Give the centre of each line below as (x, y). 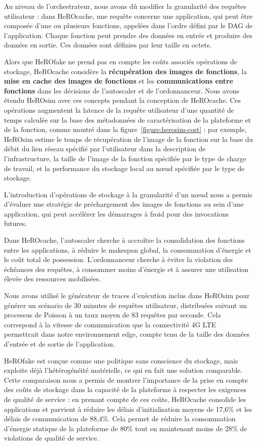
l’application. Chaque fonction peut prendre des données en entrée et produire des (128, 35)
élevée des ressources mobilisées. (52, 279)
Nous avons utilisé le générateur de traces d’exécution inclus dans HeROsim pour (127, 295)
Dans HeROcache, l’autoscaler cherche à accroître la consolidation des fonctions (125, 240)
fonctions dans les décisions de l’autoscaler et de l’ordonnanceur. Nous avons (122, 90)
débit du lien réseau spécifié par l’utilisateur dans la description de (105, 149)
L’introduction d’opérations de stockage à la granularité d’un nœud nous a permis (128, 194)
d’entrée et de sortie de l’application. (60, 344)
